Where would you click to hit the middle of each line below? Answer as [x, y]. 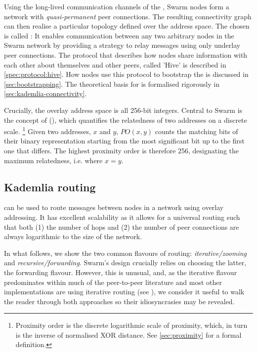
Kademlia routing [50, 187]
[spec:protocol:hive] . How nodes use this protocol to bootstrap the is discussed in [126, 74]
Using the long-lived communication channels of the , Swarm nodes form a [117, 6]
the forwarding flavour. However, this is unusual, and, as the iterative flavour [121, 272]
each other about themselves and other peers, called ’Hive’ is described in [115, 64]
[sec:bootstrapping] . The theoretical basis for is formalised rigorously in [112, 84]
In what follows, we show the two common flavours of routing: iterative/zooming [125, 253]
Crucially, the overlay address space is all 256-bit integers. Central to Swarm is [123, 110]
